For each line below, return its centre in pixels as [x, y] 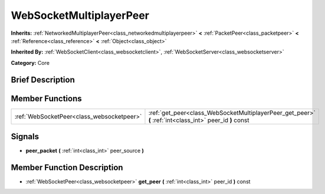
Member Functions [46, 98]
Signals [25, 137]
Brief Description [43, 80]
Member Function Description [67, 167]
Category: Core [30, 63]
